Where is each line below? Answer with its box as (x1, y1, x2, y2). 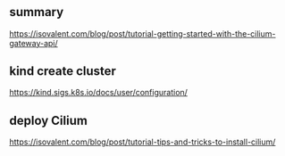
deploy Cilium (9, 112, 88, 128)
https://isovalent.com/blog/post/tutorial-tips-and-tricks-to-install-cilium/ (9, 136, 276, 147)
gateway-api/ (9, 37, 58, 48)
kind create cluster (9, 63, 116, 78)
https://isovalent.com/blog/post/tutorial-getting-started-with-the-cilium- (9, 28, 276, 39)
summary (9, 4, 64, 20)
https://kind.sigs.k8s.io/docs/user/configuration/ (9, 87, 188, 98)
